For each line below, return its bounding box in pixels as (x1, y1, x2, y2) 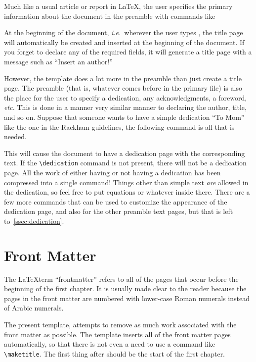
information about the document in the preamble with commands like (4, 10, 215, 21)
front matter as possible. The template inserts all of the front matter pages (4, 329, 231, 339)
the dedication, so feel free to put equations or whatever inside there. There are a (4, 187, 250, 197)
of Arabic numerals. (4, 303, 64, 313)
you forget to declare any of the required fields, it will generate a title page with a (4, 47, 252, 57)
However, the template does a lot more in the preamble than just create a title (4, 73, 242, 83)
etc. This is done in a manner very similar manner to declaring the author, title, (4, 102, 247, 112)
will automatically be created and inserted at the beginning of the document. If (4, 37, 245, 47)
